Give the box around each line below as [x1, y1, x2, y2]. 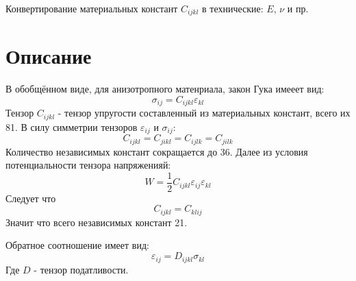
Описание [5, 42, 92, 70]
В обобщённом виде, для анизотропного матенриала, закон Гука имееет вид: [5, 82, 325, 96]
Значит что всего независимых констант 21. [5, 215, 188, 229]
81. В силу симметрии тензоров [5, 119, 138, 134]
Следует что [5, 191, 56, 205]
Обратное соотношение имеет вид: [5, 238, 149, 252]
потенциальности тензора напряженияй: [5, 158, 171, 172]
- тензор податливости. [34, 262, 129, 276]
